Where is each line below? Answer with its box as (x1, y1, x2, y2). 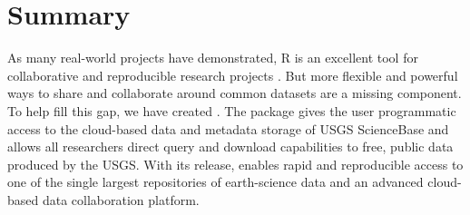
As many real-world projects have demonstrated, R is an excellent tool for (7, 48, 418, 67)
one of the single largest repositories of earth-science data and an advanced (7, 172, 424, 191)
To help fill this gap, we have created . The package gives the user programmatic (7, 101, 456, 120)
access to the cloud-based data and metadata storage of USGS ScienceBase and (7, 119, 449, 138)
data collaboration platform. (42, 190, 200, 209)
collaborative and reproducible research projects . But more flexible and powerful (7, 65, 458, 84)
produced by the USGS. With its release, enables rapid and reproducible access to (7, 154, 464, 173)
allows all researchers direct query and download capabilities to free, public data (7, 137, 454, 156)
